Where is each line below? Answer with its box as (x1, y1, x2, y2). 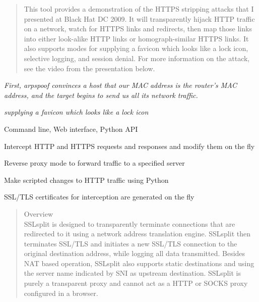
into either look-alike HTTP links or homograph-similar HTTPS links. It (24, 33, 249, 43)
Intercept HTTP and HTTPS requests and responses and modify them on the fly (4, 140, 255, 151)
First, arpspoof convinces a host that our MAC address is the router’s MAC (4, 80, 237, 90)
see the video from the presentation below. (24, 63, 155, 73)
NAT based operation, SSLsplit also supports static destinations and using (24, 258, 254, 268)
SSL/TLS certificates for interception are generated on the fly (4, 191, 195, 202)
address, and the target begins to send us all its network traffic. (4, 89, 198, 100)
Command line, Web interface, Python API (4, 123, 138, 134)
